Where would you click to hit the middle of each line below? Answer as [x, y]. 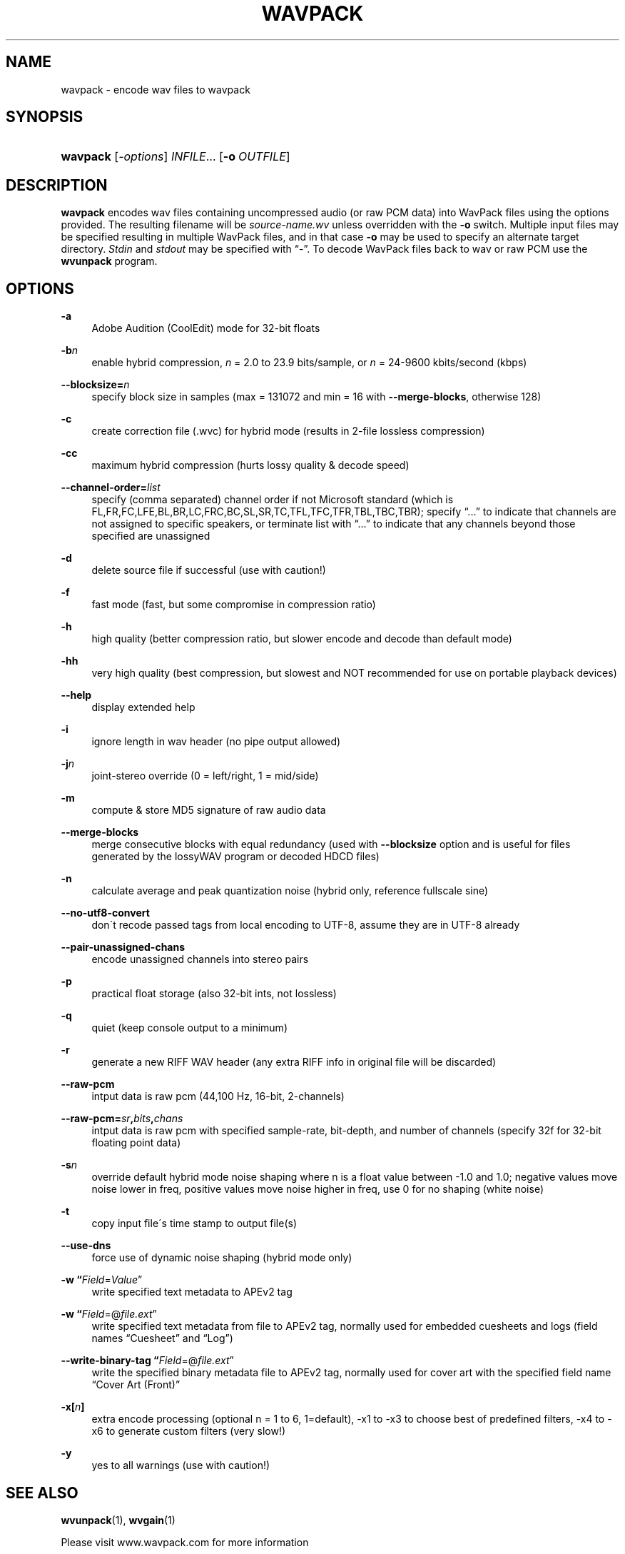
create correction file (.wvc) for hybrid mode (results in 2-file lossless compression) [288, 431]
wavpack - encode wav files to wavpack [156, 89]
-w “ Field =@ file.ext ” [109, 1314]
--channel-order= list [111, 488]
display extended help [143, 707]
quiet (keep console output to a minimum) [189, 1028]
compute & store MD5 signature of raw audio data [209, 810]
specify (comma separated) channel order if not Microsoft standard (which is [273, 500]
